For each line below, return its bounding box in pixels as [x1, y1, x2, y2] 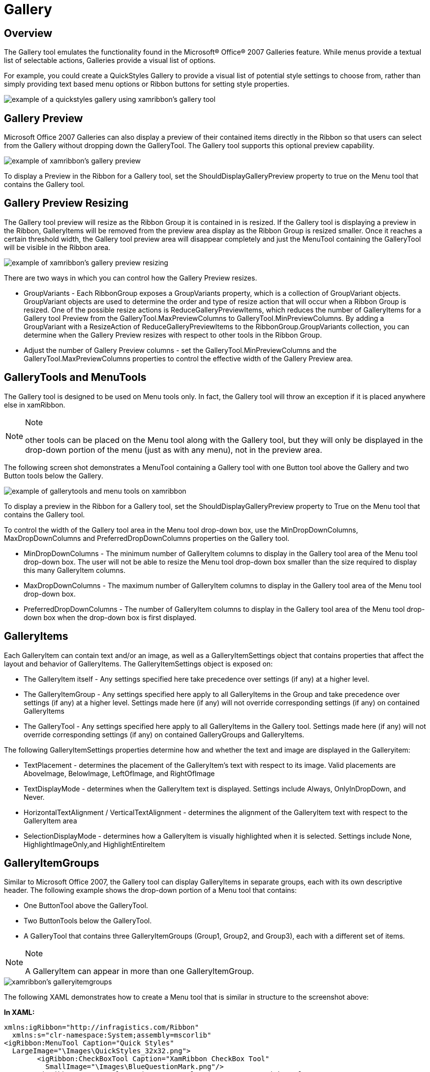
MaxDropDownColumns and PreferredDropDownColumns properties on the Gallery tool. [4, 534, 290, 542]
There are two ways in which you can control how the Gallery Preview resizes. [4, 273, 257, 282]
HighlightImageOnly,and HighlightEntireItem [24, 840, 165, 849]
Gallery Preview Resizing [4, 197, 129, 210]
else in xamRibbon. [4, 400, 65, 409]
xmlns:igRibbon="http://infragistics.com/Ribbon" [4, 1023, 199, 1032]
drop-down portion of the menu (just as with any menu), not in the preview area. [25, 444, 322, 455]
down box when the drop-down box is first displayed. [24, 613, 197, 622]
